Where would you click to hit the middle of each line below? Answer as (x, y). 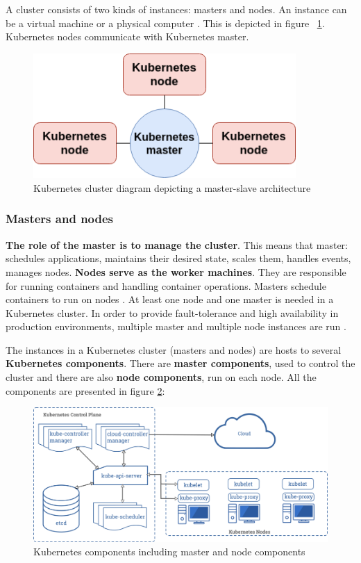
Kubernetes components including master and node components (169, 552)
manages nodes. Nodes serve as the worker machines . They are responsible (176, 271)
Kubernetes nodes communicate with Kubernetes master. (127, 36)
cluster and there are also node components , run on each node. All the (161, 377)
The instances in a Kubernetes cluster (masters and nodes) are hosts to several (174, 349)
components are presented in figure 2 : (85, 390)
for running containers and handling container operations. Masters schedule (166, 285)
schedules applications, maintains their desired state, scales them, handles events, (178, 258)
